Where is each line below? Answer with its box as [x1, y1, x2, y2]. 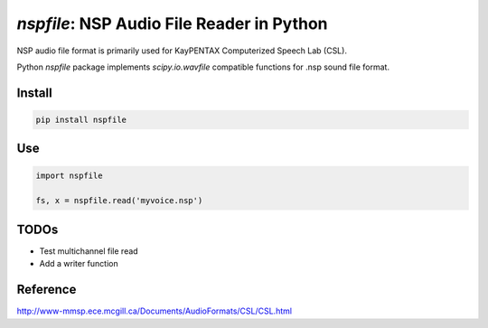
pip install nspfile [35, 114, 127, 125]
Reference [16, 282, 77, 297]
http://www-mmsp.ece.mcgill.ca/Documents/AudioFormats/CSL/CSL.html [16, 305, 293, 316]
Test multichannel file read [39, 245, 139, 257]
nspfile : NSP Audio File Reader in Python [16, 14, 329, 33]
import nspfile [35, 170, 103, 181]
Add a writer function [39, 258, 118, 269]
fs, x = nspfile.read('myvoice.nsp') [35, 195, 203, 206]
